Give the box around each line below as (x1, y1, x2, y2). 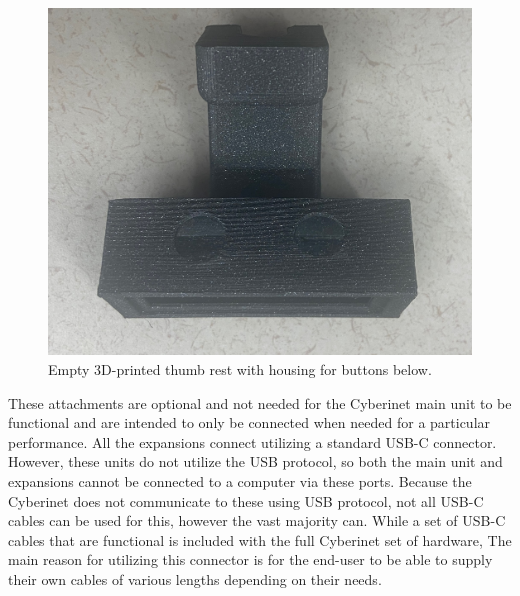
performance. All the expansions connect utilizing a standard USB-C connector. (8, 431, 497, 452)
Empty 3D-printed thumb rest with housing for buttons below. (48, 358, 432, 379)
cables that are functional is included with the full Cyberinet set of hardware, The (8, 529, 512, 550)
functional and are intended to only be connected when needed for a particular (8, 412, 491, 433)
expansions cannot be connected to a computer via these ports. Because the (8, 470, 472, 491)
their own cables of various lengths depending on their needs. (8, 568, 382, 589)
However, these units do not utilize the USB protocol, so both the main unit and (8, 451, 503, 472)
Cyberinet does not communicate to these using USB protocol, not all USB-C (8, 490, 484, 511)
